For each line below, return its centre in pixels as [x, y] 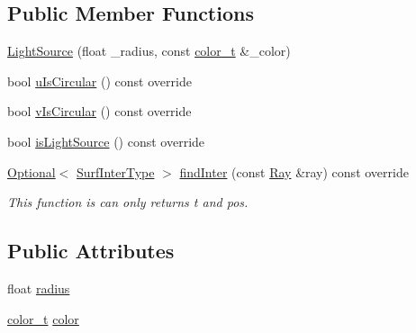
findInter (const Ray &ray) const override [294, 171]
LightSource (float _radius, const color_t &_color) [149, 51]
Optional [32, 171]
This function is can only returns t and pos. [128, 202]
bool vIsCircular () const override [99, 111]
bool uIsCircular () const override [99, 81]
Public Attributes [91, 251]
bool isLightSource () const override [106, 141]
